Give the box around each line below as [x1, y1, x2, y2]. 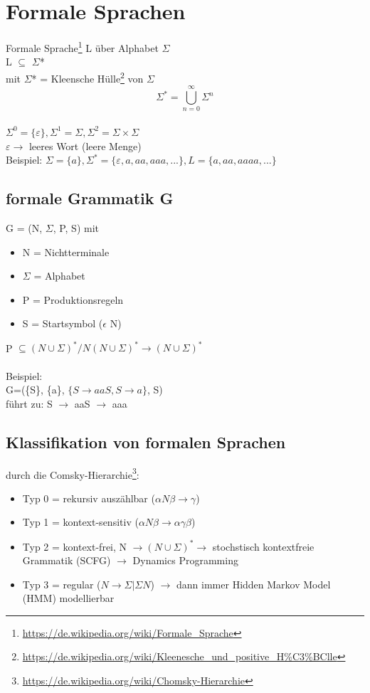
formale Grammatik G [6, 187, 174, 209]
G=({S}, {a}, [6, 382, 65, 397]
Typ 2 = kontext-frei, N [22, 539, 127, 554]
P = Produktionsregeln [22, 292, 124, 307]
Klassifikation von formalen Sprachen [6, 430, 286, 453]
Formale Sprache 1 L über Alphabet [6, 38, 159, 55]
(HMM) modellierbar [22, 591, 115, 605]
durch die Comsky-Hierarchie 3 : [6, 465, 139, 482]
